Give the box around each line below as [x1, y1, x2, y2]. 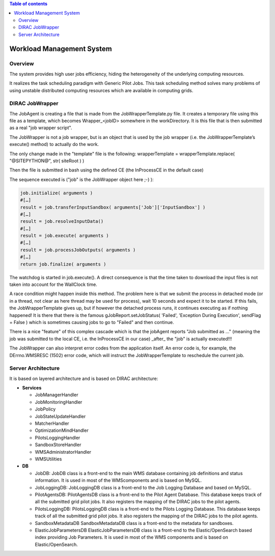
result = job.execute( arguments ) [20, 233, 109, 239]
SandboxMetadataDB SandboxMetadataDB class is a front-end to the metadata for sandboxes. [35, 520, 234, 526]
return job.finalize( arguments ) [20, 261, 106, 267]
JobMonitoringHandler [35, 399, 82, 405]
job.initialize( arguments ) [20, 190, 93, 196]
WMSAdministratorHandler [35, 449, 92, 455]
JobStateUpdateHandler [35, 413, 86, 419]
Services [22, 385, 42, 391]
